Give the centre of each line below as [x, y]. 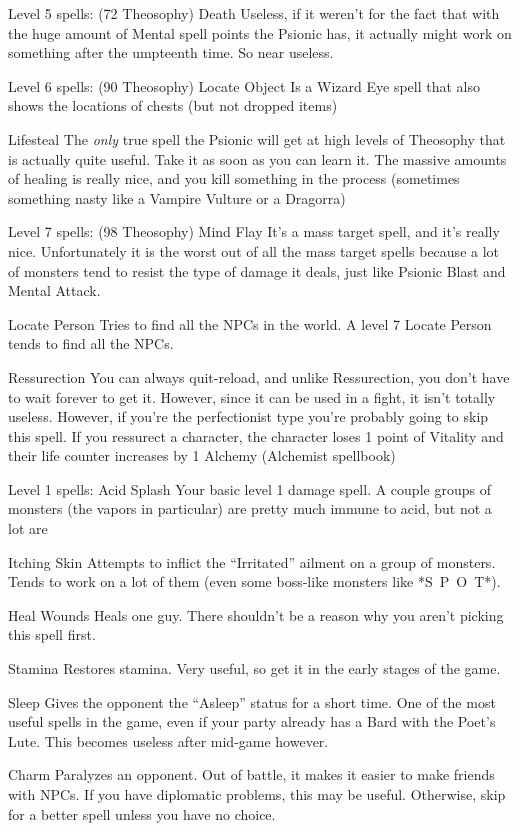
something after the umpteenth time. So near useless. [171, 52]
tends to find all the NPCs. [91, 343]
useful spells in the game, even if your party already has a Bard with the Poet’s [252, 721]
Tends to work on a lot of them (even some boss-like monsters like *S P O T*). [254, 581]
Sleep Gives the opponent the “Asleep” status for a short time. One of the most [252, 701]
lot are [28, 528]
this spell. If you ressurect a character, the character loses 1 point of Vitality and [256, 435]
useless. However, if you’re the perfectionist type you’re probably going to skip [248, 416]
